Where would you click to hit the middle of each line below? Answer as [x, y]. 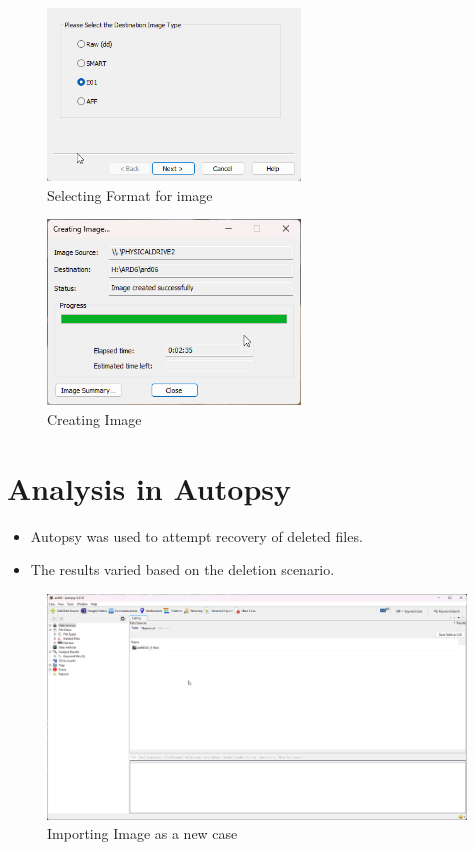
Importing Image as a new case [142, 833]
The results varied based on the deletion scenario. [182, 569]
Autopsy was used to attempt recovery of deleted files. [196, 535]
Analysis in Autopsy [149, 487]
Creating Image [94, 419]
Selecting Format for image [130, 194]
